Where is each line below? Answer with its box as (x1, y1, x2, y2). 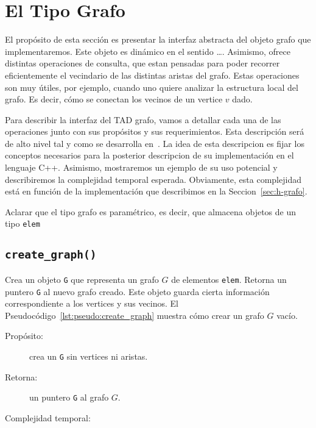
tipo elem (5, 217, 40, 230)
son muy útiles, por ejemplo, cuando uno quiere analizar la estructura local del (5, 80, 298, 93)
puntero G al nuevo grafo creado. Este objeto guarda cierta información (5, 285, 270, 298)
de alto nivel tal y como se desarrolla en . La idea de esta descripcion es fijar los (5, 137, 304, 149)
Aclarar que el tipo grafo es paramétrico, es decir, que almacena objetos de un (5, 205, 296, 218)
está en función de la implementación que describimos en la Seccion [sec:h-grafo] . (5, 185, 307, 198)
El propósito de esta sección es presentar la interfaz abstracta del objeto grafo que (5, 33, 311, 46)
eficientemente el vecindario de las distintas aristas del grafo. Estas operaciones (5, 68, 300, 81)
